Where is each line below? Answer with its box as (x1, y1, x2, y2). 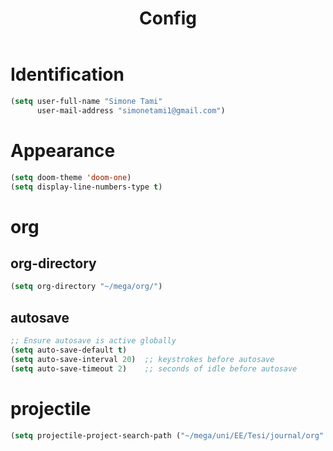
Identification (10, 63, 125, 86)
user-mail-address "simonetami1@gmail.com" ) (36, 105, 226, 116)
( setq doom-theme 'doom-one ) (10, 172, 132, 182)
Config (139, 7, 197, 30)
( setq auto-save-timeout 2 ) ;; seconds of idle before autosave (10, 363, 298, 374)
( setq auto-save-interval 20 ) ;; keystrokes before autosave (10, 354, 275, 364)
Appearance (10, 139, 116, 162)
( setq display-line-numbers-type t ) (10, 182, 163, 192)
